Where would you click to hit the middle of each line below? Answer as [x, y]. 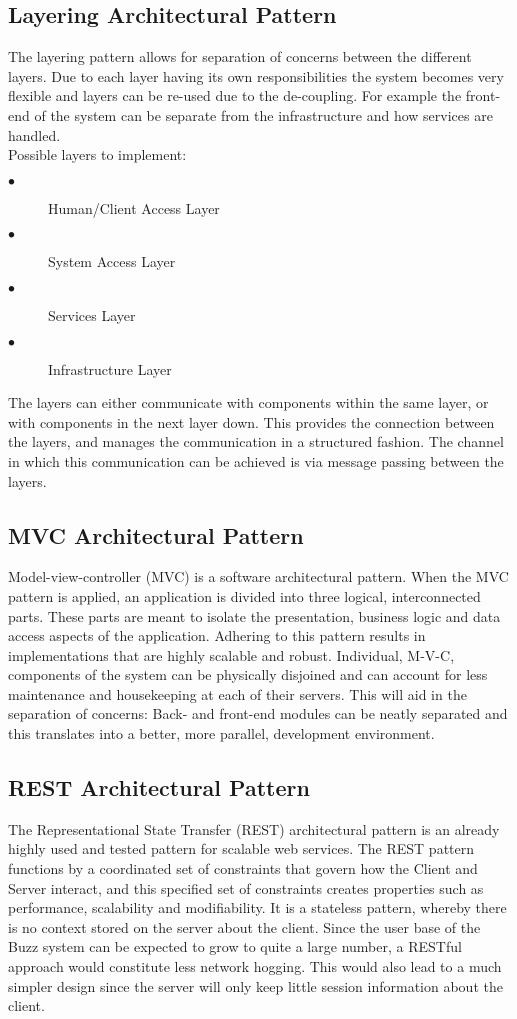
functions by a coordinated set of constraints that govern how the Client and [243, 868]
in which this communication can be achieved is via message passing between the [256, 460]
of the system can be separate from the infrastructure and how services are [263, 114]
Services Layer [92, 314]
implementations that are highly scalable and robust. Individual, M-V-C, [231, 654]
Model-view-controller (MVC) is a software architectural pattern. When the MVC [258, 576]
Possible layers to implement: [97, 154]
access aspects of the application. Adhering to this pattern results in [217, 635]
